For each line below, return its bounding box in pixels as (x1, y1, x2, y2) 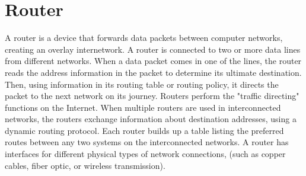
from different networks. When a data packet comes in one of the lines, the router (5, 55, 302, 67)
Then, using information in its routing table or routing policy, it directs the (5, 78, 279, 90)
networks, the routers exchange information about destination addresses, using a (5, 113, 297, 125)
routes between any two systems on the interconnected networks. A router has (5, 136, 289, 148)
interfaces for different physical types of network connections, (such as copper (5, 148, 286, 160)
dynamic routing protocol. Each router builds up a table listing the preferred (5, 124, 284, 136)
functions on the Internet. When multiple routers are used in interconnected (5, 101, 281, 113)
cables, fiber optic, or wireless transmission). (5, 159, 165, 171)
